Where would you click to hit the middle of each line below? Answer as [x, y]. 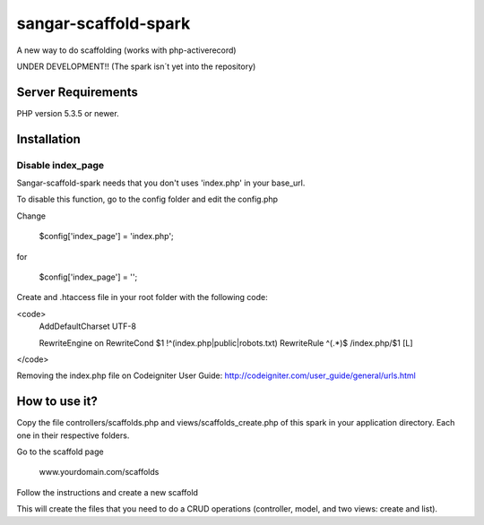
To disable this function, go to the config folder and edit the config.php [147, 199]
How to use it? [57, 402]
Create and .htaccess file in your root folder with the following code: [142, 297]
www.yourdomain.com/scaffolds [99, 472]
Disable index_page [60, 165]
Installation [48, 139]
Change [31, 216]
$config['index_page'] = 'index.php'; [106, 237]
